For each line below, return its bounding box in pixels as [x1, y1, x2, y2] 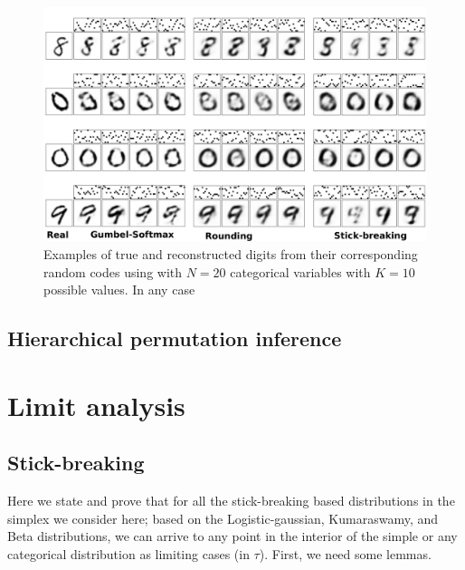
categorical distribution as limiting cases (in [7, 544, 250, 563]
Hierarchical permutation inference [7, 324, 342, 353]
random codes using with [43, 262, 183, 281]
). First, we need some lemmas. [259, 544, 432, 563]
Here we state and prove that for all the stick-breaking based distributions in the [7, 491, 455, 510]
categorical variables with [230, 262, 371, 281]
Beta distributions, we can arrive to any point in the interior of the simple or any [7, 527, 458, 546]
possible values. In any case [43, 280, 195, 299]
